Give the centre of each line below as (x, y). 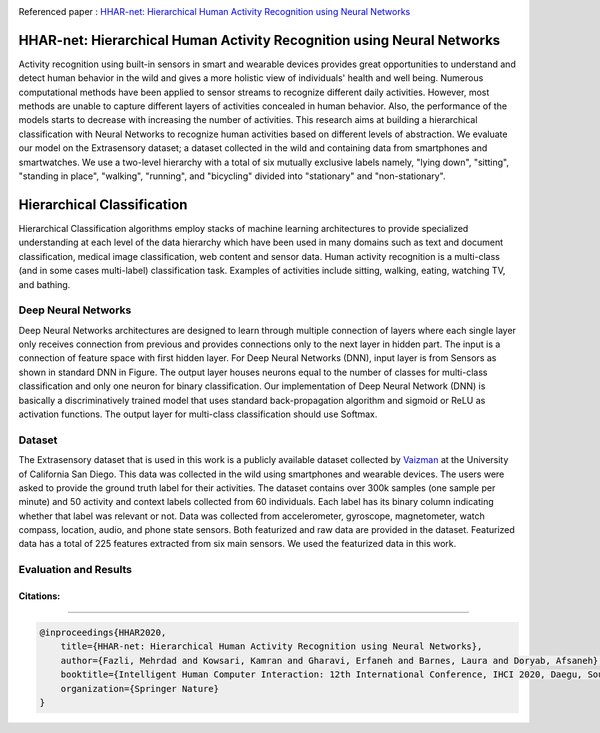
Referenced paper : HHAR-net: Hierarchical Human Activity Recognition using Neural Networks (214, 11)
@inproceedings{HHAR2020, (103, 633)
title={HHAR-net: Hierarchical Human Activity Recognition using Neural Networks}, (271, 646)
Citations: (39, 596)
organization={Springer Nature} (140, 688)
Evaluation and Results (75, 570)
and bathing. (44, 284)
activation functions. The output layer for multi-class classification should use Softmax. (198, 414)
